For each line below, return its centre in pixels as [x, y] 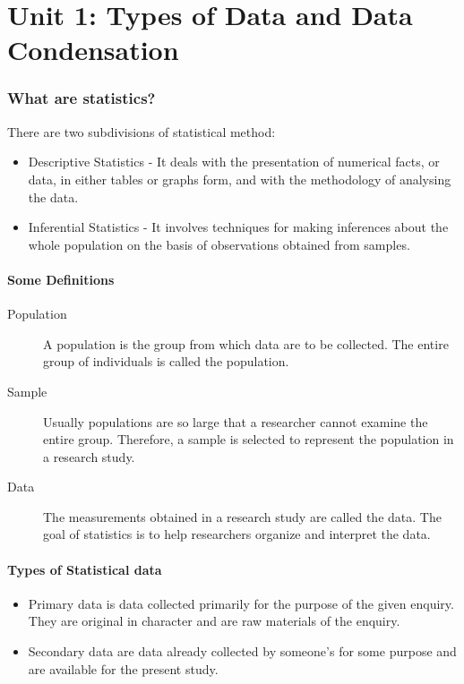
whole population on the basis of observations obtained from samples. [219, 244]
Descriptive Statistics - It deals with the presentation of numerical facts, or [234, 162]
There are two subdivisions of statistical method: [142, 131]
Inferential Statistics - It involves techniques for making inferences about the [238, 227]
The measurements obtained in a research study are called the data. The [242, 516]
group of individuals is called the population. [166, 361]
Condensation [93, 50]
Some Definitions [61, 279]
